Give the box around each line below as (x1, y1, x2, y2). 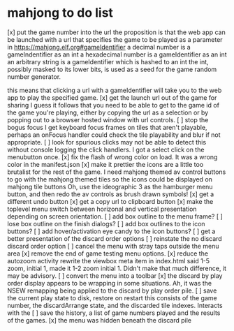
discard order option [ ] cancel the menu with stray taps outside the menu (7, 242, 219, 250)
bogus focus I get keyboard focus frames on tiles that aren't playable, (7, 123, 207, 131)
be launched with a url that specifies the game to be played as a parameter (7, 35, 223, 43)
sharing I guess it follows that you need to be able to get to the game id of (7, 101, 220, 109)
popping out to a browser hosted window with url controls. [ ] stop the (7, 115, 209, 124)
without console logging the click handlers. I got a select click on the (7, 145, 205, 154)
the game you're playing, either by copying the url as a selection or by (7, 108, 209, 117)
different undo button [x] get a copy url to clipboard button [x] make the (7, 197, 214, 205)
